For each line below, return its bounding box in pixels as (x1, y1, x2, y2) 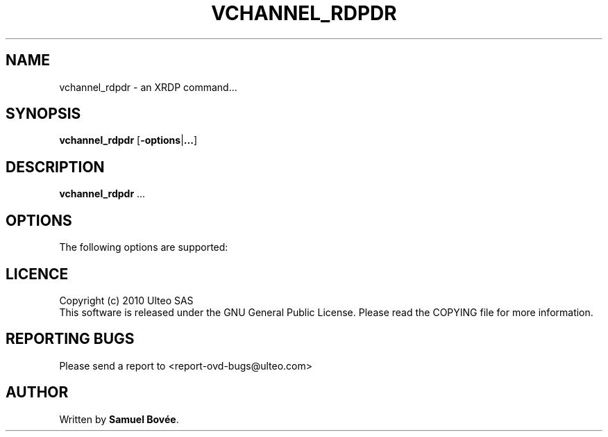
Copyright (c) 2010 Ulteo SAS (59, 294, 194, 306)
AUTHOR (6, 384, 69, 402)
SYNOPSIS (6, 105, 81, 123)
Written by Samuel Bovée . (59, 413, 179, 425)
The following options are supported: (59, 241, 228, 254)
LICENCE (6, 265, 69, 283)
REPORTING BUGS (6, 330, 135, 348)
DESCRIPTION (6, 158, 105, 176)
